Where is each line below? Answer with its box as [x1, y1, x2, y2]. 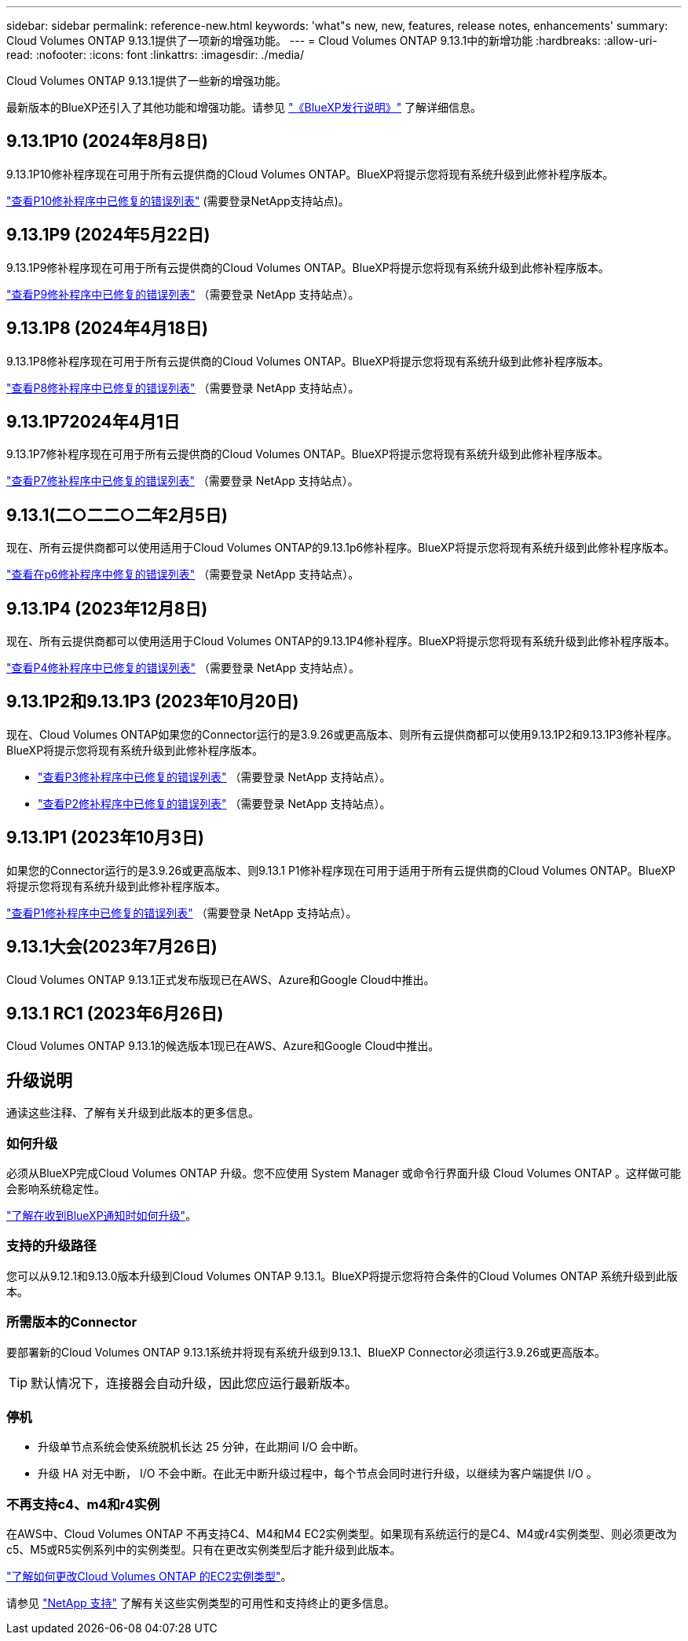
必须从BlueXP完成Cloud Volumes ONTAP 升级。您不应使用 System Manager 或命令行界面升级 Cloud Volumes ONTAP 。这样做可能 [6, 1166, 682, 1180]
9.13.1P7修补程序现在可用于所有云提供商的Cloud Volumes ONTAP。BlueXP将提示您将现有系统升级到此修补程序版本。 [6, 447, 609, 461]
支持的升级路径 [6, 1238, 97, 1254]
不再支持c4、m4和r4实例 [6, 1496, 160, 1512]
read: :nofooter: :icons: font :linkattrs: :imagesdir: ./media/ [6, 48, 304, 61]
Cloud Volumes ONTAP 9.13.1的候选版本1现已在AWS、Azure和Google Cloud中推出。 [6, 1039, 440, 1053]
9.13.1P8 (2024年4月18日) [6, 318, 208, 339]
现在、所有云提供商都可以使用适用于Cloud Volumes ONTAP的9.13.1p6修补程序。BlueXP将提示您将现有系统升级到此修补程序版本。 [6, 541, 675, 555]
